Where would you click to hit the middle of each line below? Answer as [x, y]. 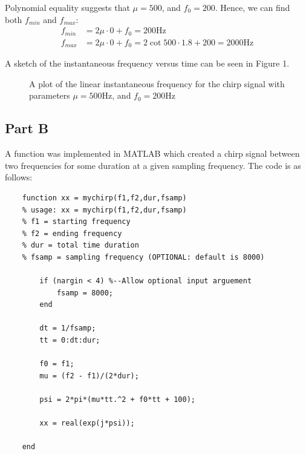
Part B [27, 128]
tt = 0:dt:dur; [70, 340]
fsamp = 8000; [85, 293]
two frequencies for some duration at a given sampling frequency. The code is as [153, 165]
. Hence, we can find [252, 7]
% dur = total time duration [80, 245]
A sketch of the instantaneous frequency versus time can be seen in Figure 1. [147, 63]
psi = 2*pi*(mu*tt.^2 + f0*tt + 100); [117, 400]
